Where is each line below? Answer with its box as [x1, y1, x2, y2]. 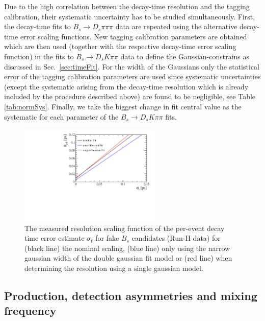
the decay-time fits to [4, 21, 71, 32]
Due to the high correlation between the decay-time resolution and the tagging [4, 1, 250, 11]
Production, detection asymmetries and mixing [4, 287, 257, 303]
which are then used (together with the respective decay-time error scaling [4, 41, 236, 52]
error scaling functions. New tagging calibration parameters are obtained [20, 31, 247, 41]
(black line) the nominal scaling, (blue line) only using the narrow [24, 242, 230, 253]
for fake [95, 233, 119, 243]
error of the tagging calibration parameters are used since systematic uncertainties [4, 71, 261, 82]
